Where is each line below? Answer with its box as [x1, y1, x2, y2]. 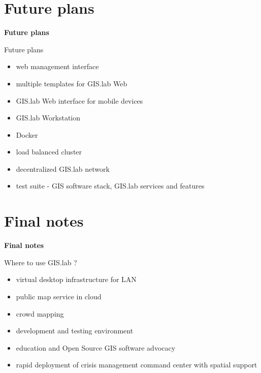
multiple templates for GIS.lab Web [16, 78, 127, 88]
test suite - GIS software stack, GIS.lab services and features [16, 180, 205, 191]
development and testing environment [16, 325, 134, 336]
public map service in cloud [16, 291, 102, 301]
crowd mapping [16, 308, 64, 319]
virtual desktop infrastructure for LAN [16, 274, 137, 285]
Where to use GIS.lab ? [4, 257, 77, 267]
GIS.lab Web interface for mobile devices [16, 95, 143, 106]
